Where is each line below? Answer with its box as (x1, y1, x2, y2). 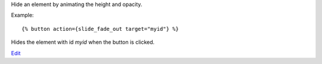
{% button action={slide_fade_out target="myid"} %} (21, 25, 179, 32)
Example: (11, 12, 34, 19)
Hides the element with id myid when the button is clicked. (11, 39, 155, 46)
